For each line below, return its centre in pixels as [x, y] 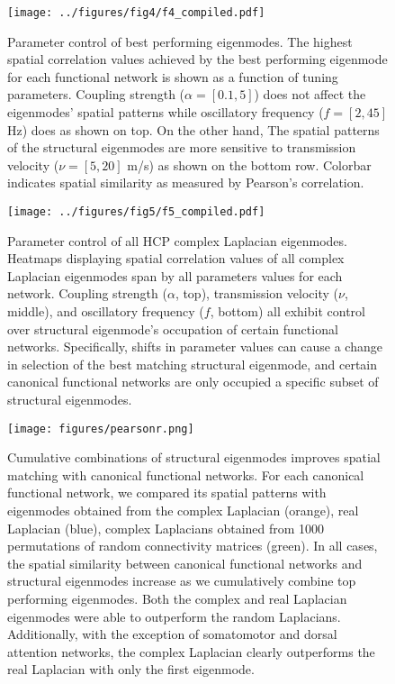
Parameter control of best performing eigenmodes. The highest [180, 41]
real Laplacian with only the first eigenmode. [131, 669]
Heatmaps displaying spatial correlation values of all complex [176, 258]
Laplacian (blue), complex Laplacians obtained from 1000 [166, 528]
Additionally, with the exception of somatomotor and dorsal [172, 634]
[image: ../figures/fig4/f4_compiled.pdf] [136, 13]
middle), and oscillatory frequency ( [106, 311]
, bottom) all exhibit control [287, 311]
